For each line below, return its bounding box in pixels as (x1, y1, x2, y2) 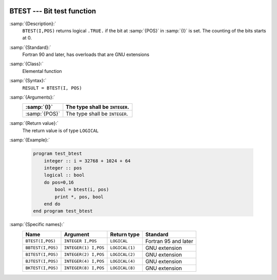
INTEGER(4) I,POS (64, 258, 105, 264)
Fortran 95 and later (145, 237, 193, 245)
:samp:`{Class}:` (9, 61, 44, 67)
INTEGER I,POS (64, 238, 97, 244)
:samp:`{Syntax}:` (9, 78, 47, 84)
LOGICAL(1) (110, 245, 135, 251)
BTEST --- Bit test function (9, 7, 96, 15)
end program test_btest (33, 208, 93, 214)
